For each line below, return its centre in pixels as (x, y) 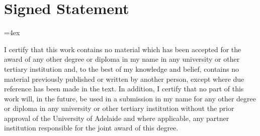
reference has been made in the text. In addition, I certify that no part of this (124, 89)
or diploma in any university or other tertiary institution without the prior (119, 108)
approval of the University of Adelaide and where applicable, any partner (117, 118)
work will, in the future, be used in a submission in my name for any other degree (130, 98)
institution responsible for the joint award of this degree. (91, 128)
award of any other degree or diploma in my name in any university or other (122, 59)
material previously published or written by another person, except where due (124, 79)
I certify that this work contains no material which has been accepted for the (123, 49)
